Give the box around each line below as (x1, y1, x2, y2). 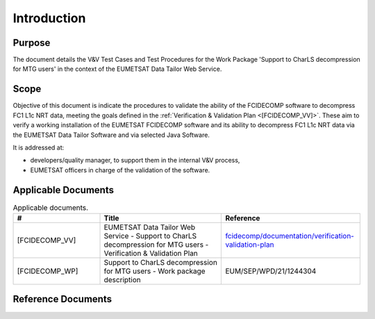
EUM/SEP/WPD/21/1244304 (225, 266, 317, 276)
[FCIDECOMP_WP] (17, 266, 78, 276)
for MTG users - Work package (103, 266, 206, 276)
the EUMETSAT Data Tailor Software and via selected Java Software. (12, 131, 210, 139)
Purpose (12, 37, 51, 49)
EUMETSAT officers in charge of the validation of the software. (30, 165, 210, 174)
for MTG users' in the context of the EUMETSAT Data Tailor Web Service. (12, 65, 222, 73)
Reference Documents (12, 293, 112, 305)
